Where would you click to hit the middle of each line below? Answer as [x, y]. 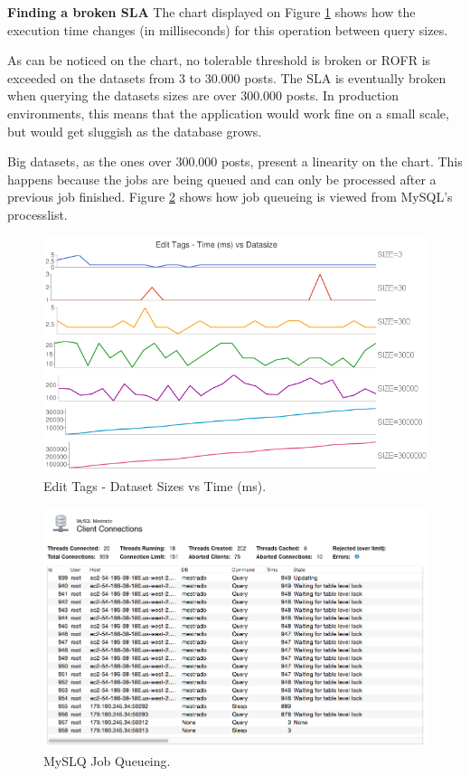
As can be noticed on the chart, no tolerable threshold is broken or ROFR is [219, 60]
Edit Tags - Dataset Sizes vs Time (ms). [155, 486]
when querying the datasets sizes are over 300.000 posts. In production [203, 95]
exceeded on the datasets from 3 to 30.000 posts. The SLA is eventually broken [227, 77]
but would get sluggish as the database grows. [135, 131]
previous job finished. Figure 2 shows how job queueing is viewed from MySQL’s [230, 197]
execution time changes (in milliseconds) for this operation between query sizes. [228, 29]
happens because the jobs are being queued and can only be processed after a [222, 179]
